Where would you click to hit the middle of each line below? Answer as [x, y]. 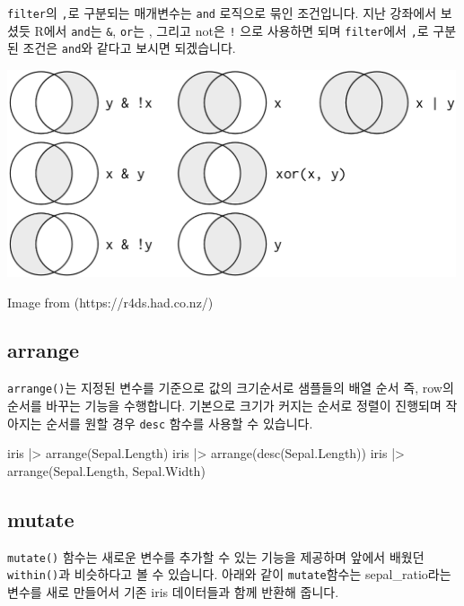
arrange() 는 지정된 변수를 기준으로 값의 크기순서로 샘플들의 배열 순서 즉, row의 [231, 388]
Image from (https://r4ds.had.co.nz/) [110, 302]
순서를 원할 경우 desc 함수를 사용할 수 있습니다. [179, 423]
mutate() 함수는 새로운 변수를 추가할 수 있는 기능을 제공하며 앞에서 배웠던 [216, 556]
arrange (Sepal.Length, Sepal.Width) [106, 470]
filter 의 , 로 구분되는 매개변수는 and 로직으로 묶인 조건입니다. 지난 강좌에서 [222, 13]
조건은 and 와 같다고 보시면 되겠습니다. [129, 48]
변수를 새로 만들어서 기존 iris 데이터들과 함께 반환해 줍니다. [173, 591]
